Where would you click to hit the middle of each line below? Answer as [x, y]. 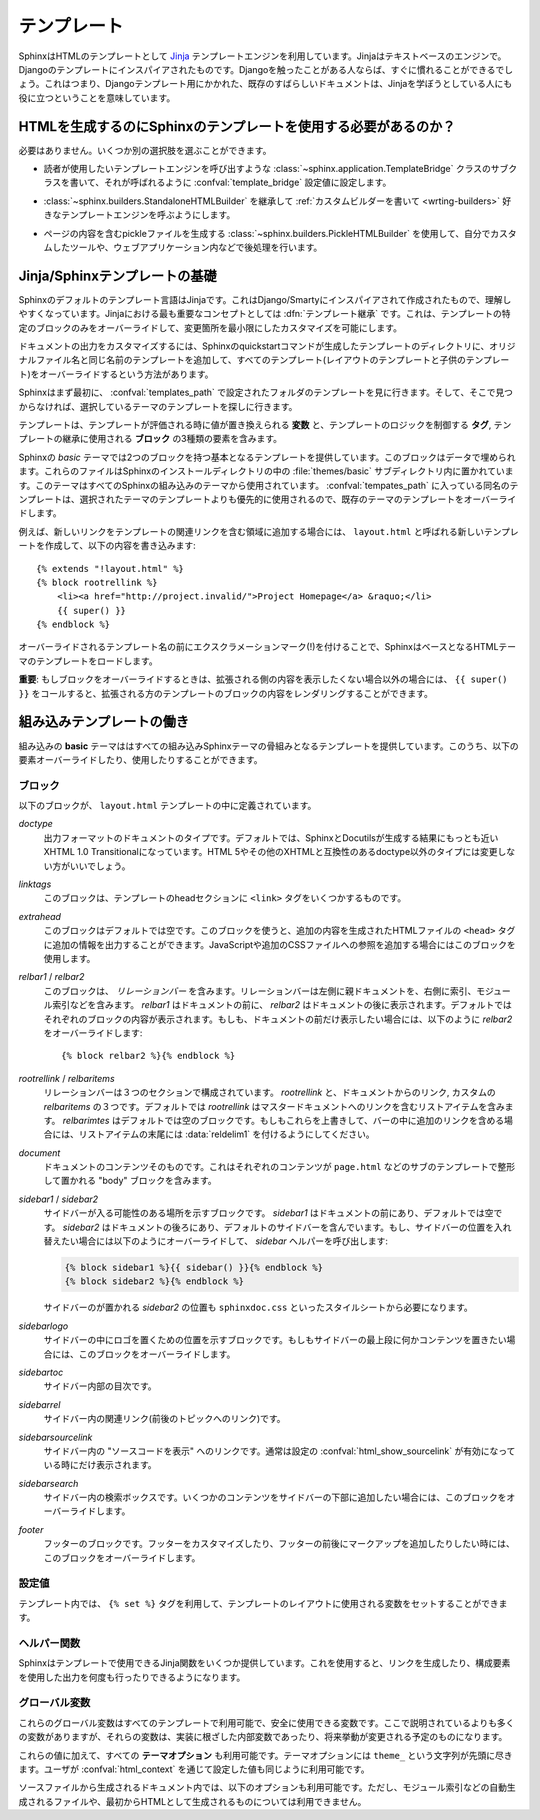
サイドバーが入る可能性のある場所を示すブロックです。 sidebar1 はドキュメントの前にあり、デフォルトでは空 [268, 1213]
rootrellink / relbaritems [66, 1078]
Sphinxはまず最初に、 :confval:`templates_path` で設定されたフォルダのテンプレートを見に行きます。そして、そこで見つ [266, 392]
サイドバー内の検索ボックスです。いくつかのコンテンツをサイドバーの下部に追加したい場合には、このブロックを [275, 1497]
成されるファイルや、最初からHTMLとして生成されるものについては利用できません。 [192, 1801]
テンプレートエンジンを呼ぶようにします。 [148, 215]
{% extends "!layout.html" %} [110, 568]
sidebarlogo [43, 1326]
